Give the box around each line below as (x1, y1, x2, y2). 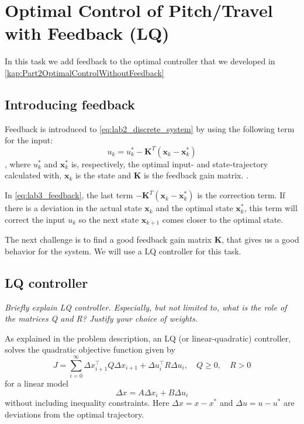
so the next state (78, 213, 139, 225)
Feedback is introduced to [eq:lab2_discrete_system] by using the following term (5, 122, 295, 135)
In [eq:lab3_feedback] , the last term (5, 189, 133, 201)
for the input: (5, 134, 53, 146)
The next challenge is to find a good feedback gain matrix (5, 233, 212, 246)
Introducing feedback (5, 95, 135, 113)
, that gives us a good (222, 233, 299, 246)
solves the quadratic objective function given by (5, 343, 175, 356)
